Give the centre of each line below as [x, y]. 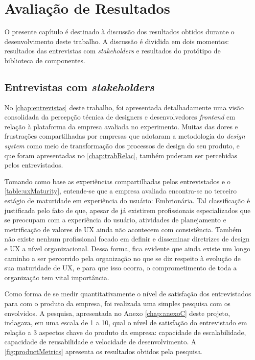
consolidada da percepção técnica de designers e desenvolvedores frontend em [120, 117]
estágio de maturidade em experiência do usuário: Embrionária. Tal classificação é [127, 201]
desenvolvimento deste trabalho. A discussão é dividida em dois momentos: [117, 41]
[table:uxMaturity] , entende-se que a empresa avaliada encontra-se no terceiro [121, 191]
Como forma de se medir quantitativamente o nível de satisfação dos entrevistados [128, 294]
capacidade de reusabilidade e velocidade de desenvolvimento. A [100, 342]
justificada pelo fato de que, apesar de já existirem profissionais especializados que [127, 210]
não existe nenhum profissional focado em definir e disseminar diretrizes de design [127, 239]
